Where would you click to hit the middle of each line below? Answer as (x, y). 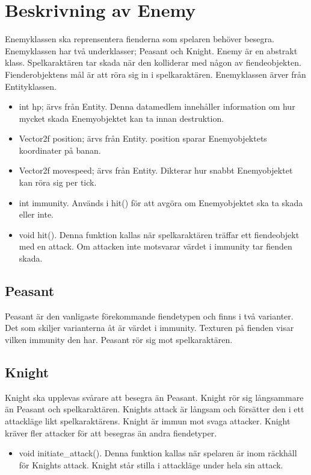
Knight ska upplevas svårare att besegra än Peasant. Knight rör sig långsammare (154, 397)
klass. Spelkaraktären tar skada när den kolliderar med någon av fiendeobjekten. (153, 62)
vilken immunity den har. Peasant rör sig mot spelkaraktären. (119, 340)
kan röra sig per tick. (58, 182)
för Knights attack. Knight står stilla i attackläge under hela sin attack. (151, 464)
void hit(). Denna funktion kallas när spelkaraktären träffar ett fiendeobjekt (159, 234)
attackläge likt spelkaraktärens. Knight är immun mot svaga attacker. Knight (148, 421)
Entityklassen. (31, 86)
